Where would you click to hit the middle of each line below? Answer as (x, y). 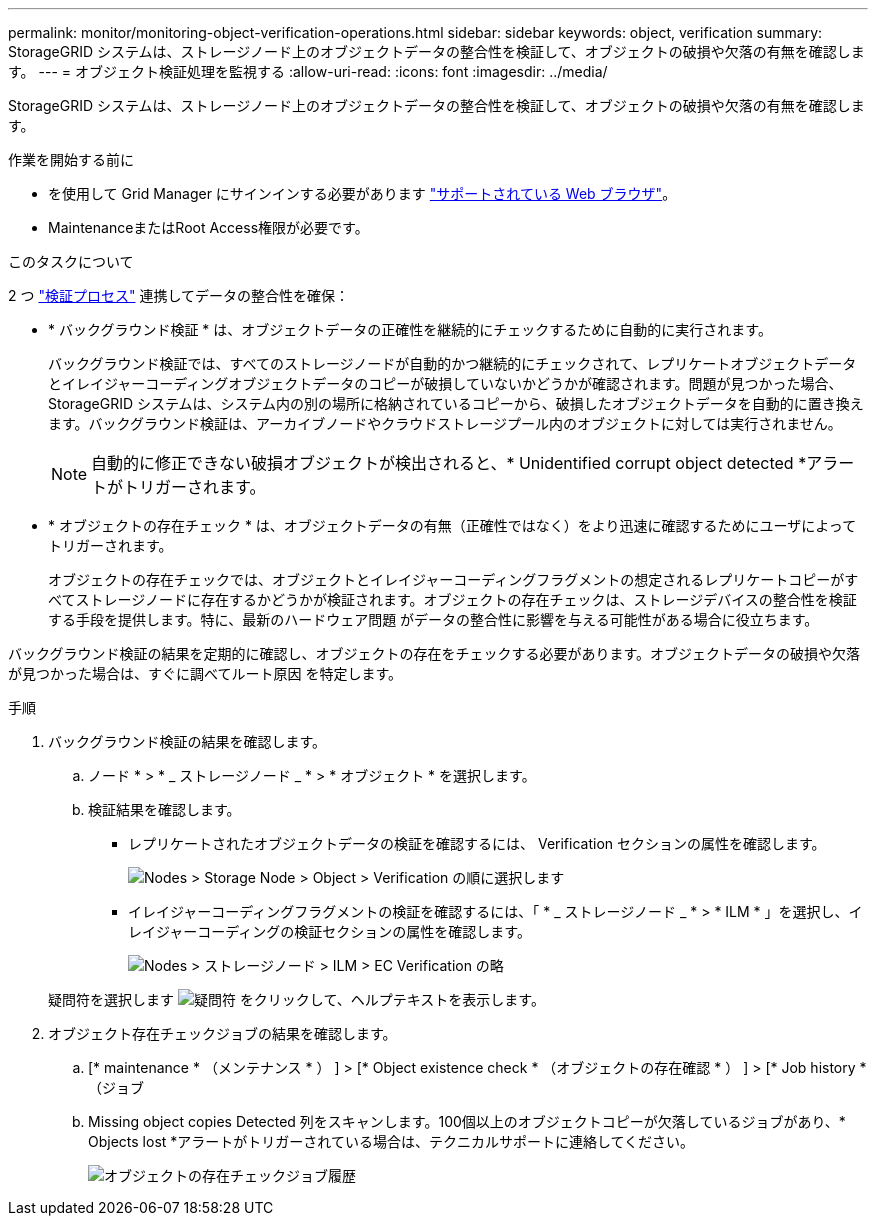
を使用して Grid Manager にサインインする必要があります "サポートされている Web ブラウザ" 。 (362, 193)
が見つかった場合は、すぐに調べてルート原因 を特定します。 (205, 673)
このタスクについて (71, 261)
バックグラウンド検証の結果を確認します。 (187, 741)
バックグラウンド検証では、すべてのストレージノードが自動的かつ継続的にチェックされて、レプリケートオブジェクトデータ (452, 363)
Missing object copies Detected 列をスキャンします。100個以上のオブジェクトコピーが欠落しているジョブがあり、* (467, 1121)
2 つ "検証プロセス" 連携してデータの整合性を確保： (178, 295)
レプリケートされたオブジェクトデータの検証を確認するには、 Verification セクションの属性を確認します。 (477, 843)
